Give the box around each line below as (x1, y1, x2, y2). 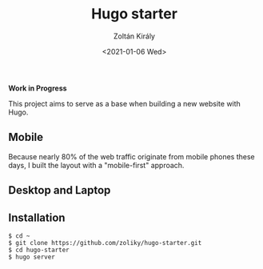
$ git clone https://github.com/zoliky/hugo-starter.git (8, 239, 202, 247)
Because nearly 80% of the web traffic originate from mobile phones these (8, 151, 256, 161)
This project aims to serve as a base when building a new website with (8, 98, 241, 108)
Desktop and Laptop (8, 183, 111, 197)
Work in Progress (8, 83, 67, 93)
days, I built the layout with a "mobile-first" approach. (8, 160, 185, 170)
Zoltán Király (113, 31, 156, 41)
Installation (8, 211, 66, 224)
